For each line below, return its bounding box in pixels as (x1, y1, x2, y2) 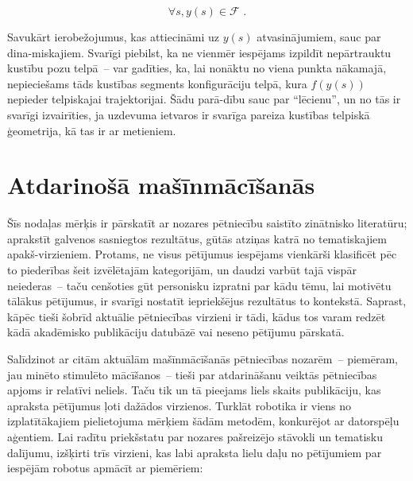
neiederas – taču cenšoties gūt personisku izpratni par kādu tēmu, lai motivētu (7, 277, 392, 293)
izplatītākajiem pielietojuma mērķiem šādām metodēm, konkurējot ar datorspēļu (7, 413, 399, 429)
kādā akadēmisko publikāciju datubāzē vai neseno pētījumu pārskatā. (7, 324, 345, 340)
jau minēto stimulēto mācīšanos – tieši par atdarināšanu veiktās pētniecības (7, 366, 377, 382)
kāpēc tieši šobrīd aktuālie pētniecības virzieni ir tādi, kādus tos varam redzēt (7, 308, 386, 324)
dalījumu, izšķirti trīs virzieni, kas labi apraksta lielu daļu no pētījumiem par (7, 444, 382, 460)
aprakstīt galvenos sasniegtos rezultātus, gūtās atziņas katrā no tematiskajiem (7, 230, 387, 246)
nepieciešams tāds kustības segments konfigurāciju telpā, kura (7, 75, 307, 91)
